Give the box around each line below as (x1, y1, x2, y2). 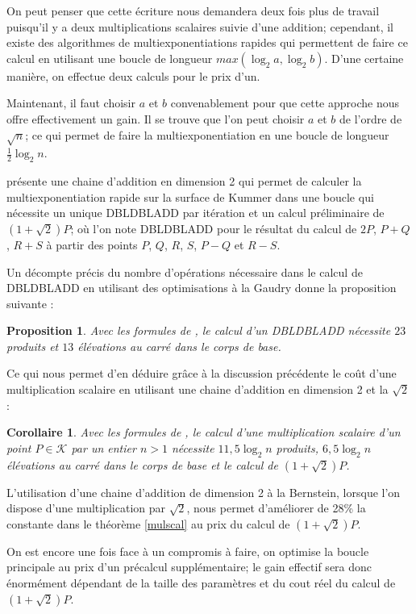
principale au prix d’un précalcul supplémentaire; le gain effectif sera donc (6, 558, 372, 575)
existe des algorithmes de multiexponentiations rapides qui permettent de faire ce (6, 34, 408, 51)
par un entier (71, 439, 136, 456)
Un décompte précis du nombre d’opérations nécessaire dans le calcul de (6, 263, 363, 280)
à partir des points (46, 236, 138, 253)
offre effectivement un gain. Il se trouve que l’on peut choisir (6, 110, 305, 127)
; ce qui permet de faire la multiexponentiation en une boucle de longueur (25, 126, 389, 143)
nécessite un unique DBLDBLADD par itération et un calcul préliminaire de (6, 204, 385, 221)
